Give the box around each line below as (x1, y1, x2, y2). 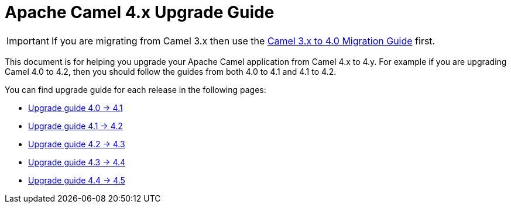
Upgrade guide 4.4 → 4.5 (28, 175, 125, 185)
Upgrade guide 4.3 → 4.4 (28, 157, 126, 167)
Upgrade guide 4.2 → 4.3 (28, 138, 125, 149)
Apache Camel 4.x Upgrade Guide (5, 2, 275, 22)
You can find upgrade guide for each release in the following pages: (5, 84, 266, 95)
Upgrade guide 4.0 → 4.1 (28, 102, 123, 113)
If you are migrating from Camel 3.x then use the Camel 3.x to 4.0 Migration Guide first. (51, 34, 435, 47)
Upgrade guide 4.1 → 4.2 (28, 120, 123, 131)
